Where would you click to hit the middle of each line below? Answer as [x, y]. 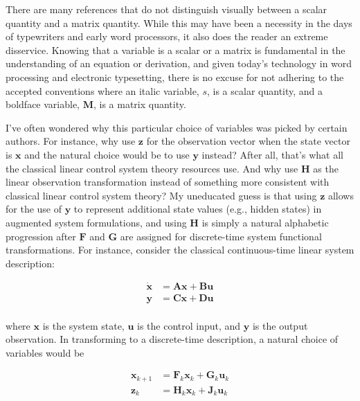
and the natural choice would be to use [107, 154]
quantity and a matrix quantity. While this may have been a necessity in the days [179, 23]
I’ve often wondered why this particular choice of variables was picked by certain [177, 127]
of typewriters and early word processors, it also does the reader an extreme [167, 36]
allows [341, 195]
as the [326, 168]
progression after [41, 236]
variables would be [45, 352]
